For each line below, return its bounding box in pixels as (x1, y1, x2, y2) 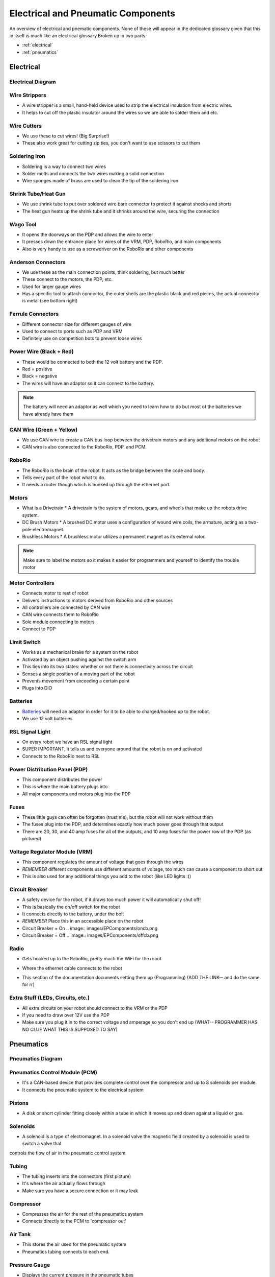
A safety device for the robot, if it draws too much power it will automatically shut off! (22, 896, 201, 903)
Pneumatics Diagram (9, 1055, 63, 1062)
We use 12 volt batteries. (22, 715, 74, 721)
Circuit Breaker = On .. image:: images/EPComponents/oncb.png (22, 925, 158, 931)
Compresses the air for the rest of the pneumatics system (22, 1211, 144, 1217)
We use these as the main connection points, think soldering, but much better (22, 269, 185, 275)
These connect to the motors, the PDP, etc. (22, 276, 113, 282)
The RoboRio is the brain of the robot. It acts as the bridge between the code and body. (22, 467, 206, 474)
